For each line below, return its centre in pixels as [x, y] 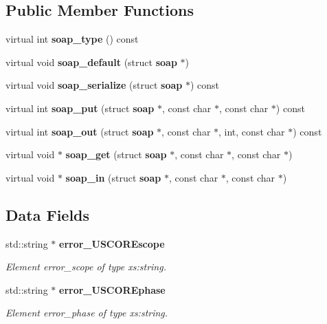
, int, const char [252, 131]
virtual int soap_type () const [72, 39]
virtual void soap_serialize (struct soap [94, 85]
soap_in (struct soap [113, 177]
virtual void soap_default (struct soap [91, 62]
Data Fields [48, 214]
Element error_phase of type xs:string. [87, 313]
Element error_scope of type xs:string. [86, 267]
